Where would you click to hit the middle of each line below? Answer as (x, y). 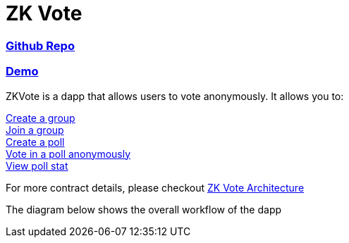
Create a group (41, 118)
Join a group (35, 130)
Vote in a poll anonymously (68, 154)
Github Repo (40, 45)
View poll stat (37, 166)
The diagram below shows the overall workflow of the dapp (144, 209)
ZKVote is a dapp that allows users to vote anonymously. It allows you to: (175, 96)
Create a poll (35, 142)
